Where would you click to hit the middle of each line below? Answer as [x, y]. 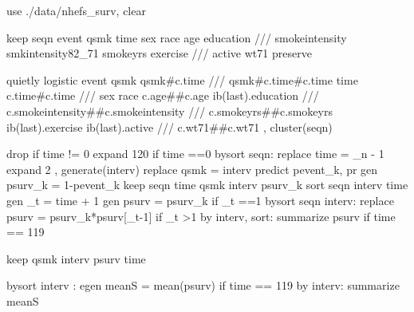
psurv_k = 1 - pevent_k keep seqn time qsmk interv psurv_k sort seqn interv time [207, 185]
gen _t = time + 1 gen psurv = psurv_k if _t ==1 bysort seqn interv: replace [200, 200]
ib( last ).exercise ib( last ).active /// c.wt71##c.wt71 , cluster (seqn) [170, 126]
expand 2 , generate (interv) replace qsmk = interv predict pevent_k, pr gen [192, 169]
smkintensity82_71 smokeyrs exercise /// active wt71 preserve [159, 53]
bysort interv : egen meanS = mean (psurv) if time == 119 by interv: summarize [203, 285]
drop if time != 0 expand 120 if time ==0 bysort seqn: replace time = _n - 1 [195, 154]
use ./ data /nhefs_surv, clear [76, 10]
